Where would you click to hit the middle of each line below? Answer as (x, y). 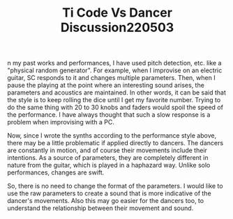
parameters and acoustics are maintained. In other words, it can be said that (117, 92)
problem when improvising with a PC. (61, 122)
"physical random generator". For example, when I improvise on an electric (115, 70)
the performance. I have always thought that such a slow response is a (109, 115)
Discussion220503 (117, 27)
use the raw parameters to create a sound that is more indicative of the (109, 193)
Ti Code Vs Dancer (117, 13)
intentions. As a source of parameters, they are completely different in (108, 158)
